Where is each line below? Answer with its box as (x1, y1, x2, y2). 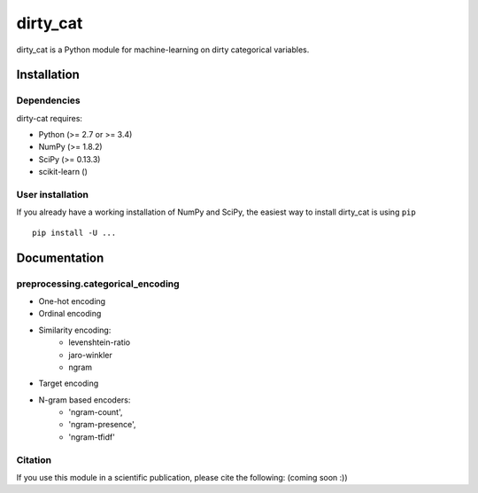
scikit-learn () (38, 167, 89, 177)
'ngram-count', (68, 407, 123, 418)
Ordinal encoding (38, 309, 102, 319)
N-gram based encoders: (38, 395, 131, 405)
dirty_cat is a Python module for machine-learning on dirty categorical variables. (16, 44, 310, 55)
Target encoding (38, 378, 99, 389)
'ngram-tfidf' (68, 431, 115, 442)
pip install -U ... (32, 227, 117, 238)
